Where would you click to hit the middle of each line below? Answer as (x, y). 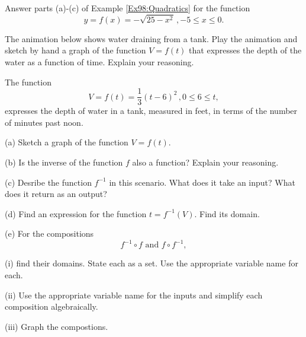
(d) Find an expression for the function (76, 213)
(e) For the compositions (49, 233)
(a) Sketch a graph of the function (67, 142)
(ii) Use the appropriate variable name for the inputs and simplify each (134, 295)
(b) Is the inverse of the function (64, 162)
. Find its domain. (227, 213)
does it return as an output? (56, 194)
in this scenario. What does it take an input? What (202, 182)
